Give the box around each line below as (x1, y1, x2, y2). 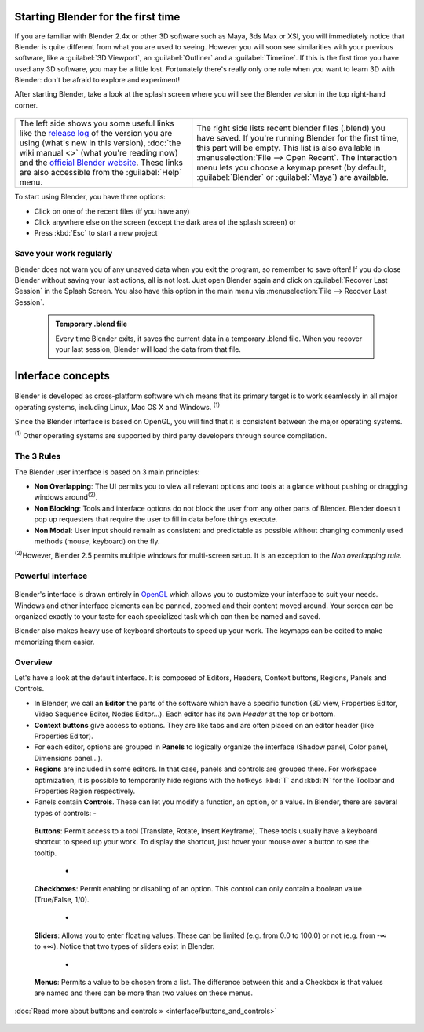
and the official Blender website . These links (19, 157, 184, 168)
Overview (14, 657, 53, 668)
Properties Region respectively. (34, 786, 136, 796)
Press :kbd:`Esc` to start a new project (34, 229, 158, 238)
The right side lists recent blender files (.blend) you (196, 123, 386, 134)
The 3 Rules (14, 451, 61, 462)
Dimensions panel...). (34, 753, 103, 763)
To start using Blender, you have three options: (14, 192, 166, 202)
